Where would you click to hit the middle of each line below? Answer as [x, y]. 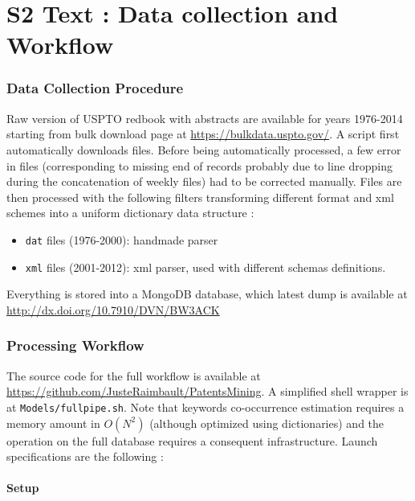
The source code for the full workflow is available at [134, 375]
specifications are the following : [85, 456]
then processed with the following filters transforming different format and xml [200, 197]
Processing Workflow [75, 345]
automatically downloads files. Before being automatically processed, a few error [204, 149]
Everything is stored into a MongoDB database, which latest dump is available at [207, 294]
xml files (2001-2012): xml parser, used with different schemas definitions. [205, 267]
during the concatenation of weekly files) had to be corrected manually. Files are [204, 181]
